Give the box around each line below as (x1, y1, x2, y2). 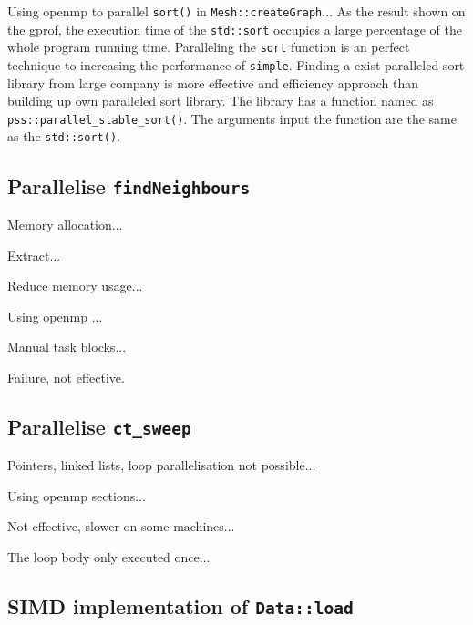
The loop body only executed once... (7, 548, 211, 567)
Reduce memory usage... (7, 276, 143, 295)
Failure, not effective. (7, 367, 125, 386)
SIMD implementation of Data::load (7, 592, 354, 620)
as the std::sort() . (7, 127, 120, 146)
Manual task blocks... (7, 337, 127, 356)
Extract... (7, 245, 61, 264)
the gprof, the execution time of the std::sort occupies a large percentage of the (7, 19, 462, 38)
